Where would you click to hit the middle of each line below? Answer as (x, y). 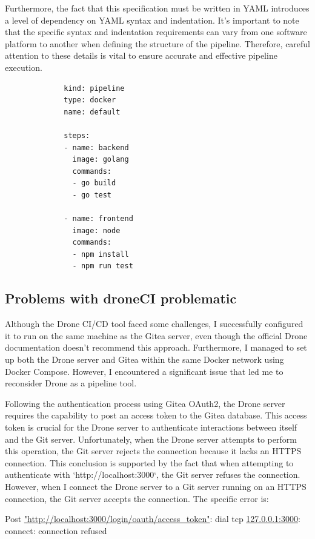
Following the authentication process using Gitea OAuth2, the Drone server (145, 403)
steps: (77, 135)
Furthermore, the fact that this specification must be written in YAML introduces (157, 8)
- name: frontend (98, 219)
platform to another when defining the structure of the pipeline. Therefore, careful (158, 43)
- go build (94, 183)
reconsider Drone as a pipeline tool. (71, 383)
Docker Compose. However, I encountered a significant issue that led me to (144, 371)
